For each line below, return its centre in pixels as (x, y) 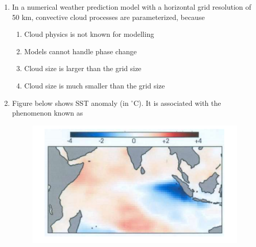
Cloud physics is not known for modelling (89, 34)
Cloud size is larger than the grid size (83, 68)
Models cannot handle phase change (80, 51)
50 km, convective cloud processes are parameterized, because (108, 17)
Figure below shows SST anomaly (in (70, 103)
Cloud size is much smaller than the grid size (95, 85)
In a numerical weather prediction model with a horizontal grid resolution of (132, 7)
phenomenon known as (48, 113)
